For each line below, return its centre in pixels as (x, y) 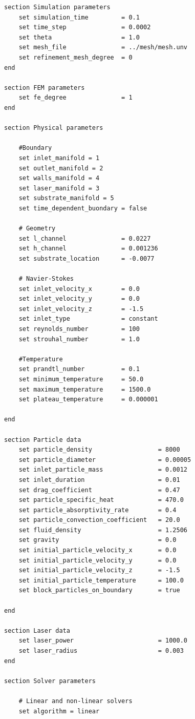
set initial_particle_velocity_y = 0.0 (97, 560)
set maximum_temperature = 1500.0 (85, 389)
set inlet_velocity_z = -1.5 (81, 309)
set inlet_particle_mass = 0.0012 (103, 470)
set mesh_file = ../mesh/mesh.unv (103, 47)
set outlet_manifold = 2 (61, 168)
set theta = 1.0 (79, 37)
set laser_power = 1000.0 (103, 641)
